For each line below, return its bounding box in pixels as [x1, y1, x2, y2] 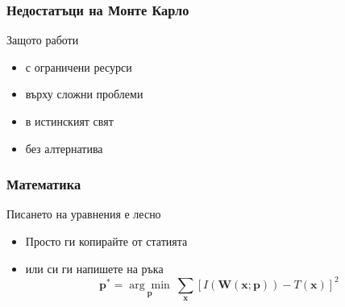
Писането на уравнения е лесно [6, 205, 161, 222]
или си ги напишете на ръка [25, 259, 164, 276]
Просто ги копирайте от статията [25, 233, 188, 249]
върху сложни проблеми [25, 85, 143, 102]
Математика [6, 174, 81, 194]
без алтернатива [25, 139, 103, 156]
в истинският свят [25, 113, 114, 129]
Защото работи [6, 31, 79, 48]
